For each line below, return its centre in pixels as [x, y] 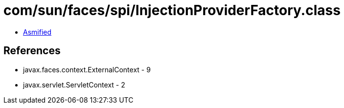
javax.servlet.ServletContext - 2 [74, 85]
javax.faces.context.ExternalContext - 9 [87, 69]
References [32, 51]
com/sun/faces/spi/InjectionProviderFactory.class [172, 10]
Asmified [37, 32]
